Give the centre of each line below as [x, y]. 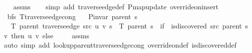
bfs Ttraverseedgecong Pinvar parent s [72, 16]
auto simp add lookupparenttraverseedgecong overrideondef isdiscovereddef [120, 45]
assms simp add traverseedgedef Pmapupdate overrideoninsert [116, 6]
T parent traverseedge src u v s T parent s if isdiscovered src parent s [129, 26]
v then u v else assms [47, 35]
